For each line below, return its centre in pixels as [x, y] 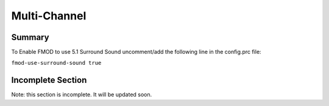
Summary [30, 37]
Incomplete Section [49, 80]
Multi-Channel [49, 16]
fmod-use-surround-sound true [56, 63]
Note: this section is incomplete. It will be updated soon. [82, 94]
